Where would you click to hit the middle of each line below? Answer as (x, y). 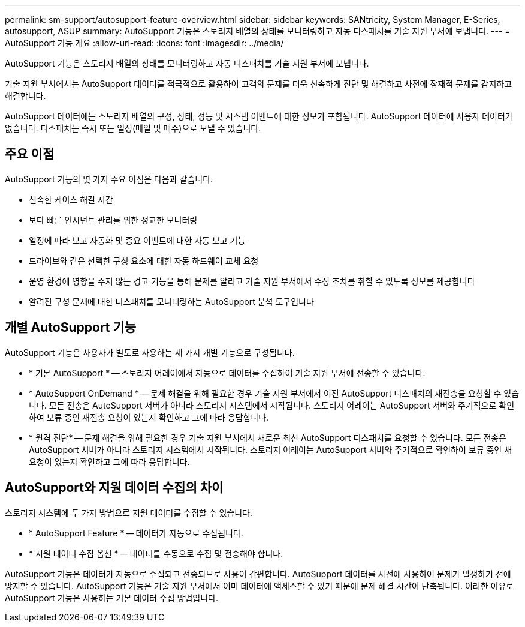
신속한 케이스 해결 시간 (71, 199)
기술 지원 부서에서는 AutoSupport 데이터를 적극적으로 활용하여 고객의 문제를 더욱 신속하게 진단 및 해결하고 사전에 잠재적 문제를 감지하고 (259, 84)
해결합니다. (25, 96)
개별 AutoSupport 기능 (71, 328)
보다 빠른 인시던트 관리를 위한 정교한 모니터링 (113, 220)
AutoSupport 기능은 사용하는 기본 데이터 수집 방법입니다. (112, 598)
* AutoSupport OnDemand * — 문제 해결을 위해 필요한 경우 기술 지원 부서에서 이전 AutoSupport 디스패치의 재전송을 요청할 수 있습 (274, 393)
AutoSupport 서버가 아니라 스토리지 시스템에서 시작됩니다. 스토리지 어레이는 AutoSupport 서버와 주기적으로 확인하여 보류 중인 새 (271, 449)
